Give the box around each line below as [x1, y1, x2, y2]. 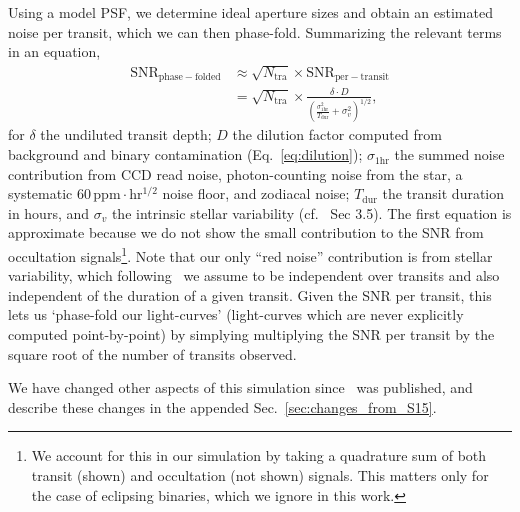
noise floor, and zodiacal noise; [162, 183, 350, 204]
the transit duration [382, 183, 505, 204]
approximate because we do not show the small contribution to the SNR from [8, 222, 484, 243]
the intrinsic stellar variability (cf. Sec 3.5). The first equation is [111, 202, 512, 223]
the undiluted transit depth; [40, 124, 212, 145]
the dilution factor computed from [232, 124, 442, 145]
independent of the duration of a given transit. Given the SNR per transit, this [8, 284, 492, 305]
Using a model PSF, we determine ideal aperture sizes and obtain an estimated [8, 2, 493, 22]
